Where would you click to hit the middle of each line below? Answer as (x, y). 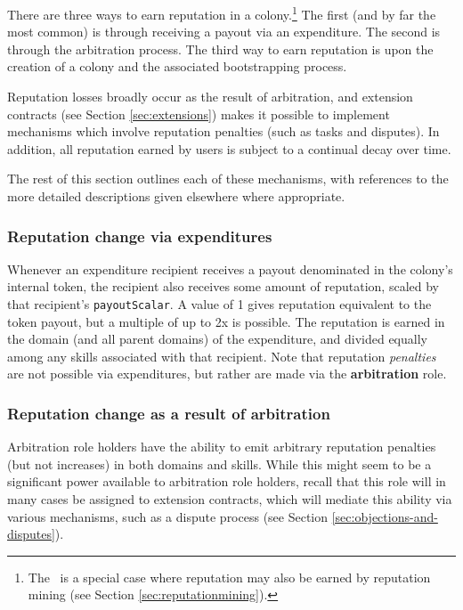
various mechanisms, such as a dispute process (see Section (168, 516)
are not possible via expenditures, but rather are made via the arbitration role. (227, 374)
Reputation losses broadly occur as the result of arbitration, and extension (210, 97)
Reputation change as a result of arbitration (169, 413)
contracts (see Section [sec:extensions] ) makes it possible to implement (199, 114)
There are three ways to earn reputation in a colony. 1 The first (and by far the (222, 13)
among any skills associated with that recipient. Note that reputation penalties (222, 356)
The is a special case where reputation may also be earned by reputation (229, 577)
